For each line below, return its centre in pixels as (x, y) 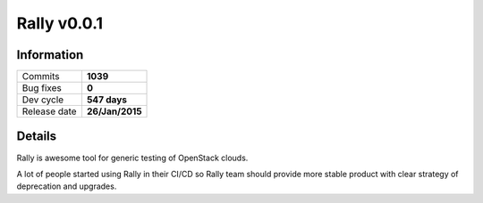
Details (37, 137)
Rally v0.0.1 (59, 23)
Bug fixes (42, 88)
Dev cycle (43, 100)
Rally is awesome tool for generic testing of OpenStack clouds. (132, 158)
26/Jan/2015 (114, 111)
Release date (49, 111)
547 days (106, 100)
